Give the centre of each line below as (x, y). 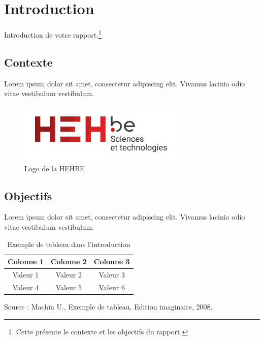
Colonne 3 (112, 261)
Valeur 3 (112, 275)
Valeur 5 (69, 287)
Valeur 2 (69, 275)
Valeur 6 (112, 287)
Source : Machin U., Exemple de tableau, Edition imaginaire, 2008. (108, 307)
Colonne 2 (69, 261)
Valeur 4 (26, 287)
